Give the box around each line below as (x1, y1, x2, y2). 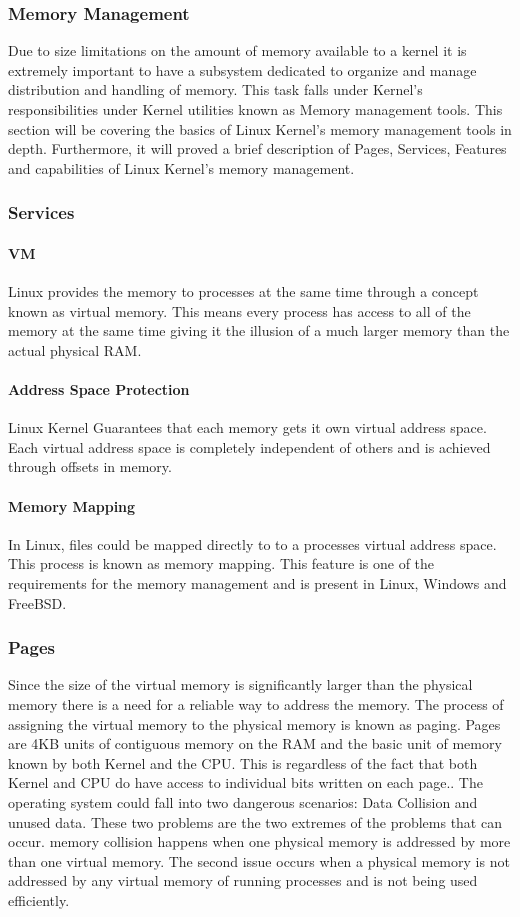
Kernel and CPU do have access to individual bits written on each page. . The (8, 772, 483, 793)
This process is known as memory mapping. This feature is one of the (8, 553, 435, 574)
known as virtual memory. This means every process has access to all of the (8, 300, 471, 321)
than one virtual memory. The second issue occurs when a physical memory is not (8, 850, 510, 871)
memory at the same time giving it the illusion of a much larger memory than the (8, 320, 510, 341)
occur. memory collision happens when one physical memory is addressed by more (8, 831, 511, 852)
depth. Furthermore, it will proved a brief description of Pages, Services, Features (8, 138, 507, 159)
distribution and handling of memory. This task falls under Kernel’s (8, 79, 423, 100)
